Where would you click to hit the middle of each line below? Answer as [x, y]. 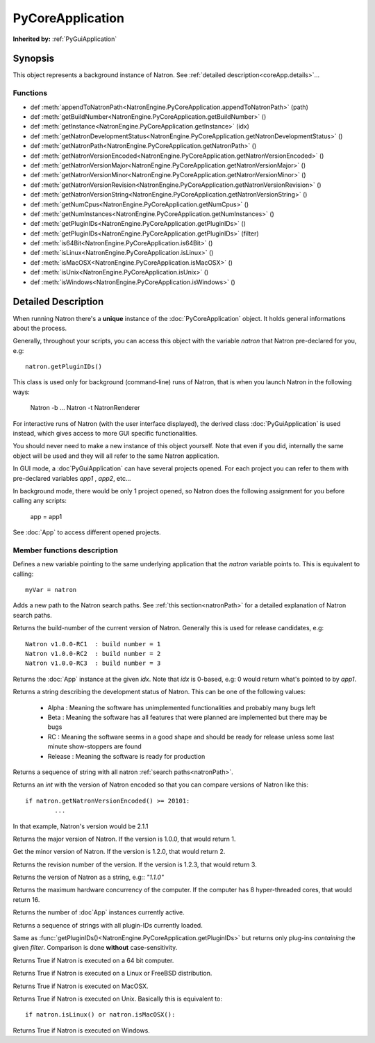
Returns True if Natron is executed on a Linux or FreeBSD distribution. [112, 974]
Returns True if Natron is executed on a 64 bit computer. [93, 960]
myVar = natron [51, 590]
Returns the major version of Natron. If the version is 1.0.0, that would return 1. [124, 839]
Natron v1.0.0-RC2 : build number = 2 [93, 654]
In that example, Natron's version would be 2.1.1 [81, 826]
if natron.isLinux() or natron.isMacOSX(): [100, 1015]
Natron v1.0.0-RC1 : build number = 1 [93, 644]
